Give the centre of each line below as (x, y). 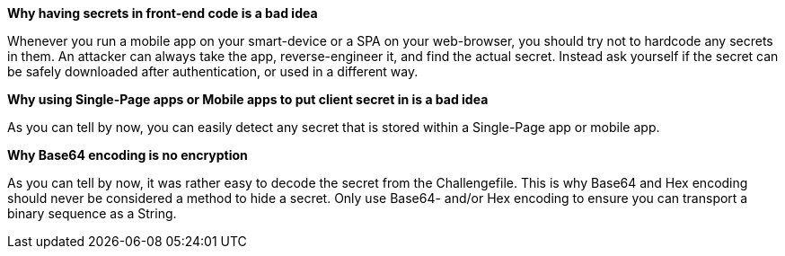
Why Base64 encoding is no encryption (128, 155)
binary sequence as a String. (92, 213)
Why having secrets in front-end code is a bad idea (163, 13)
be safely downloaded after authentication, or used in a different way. (213, 71)
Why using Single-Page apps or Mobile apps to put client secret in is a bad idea (248, 99)
